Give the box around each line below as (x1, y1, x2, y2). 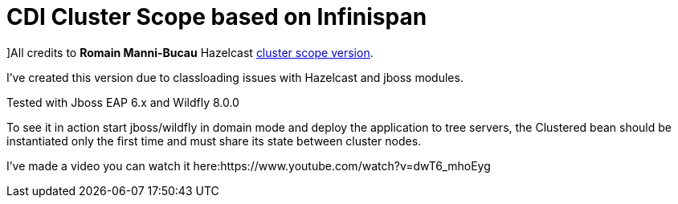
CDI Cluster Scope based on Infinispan (6, 3, 427, 31)
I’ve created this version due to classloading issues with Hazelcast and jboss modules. (6, 70, 464, 84)
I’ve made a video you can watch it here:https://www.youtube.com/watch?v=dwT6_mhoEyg (6, 158, 491, 173)
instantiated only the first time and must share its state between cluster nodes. (6, 133, 422, 148)
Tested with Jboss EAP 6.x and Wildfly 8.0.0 (6, 95, 239, 109)
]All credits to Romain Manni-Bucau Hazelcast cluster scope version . (6, 45, 374, 59)
